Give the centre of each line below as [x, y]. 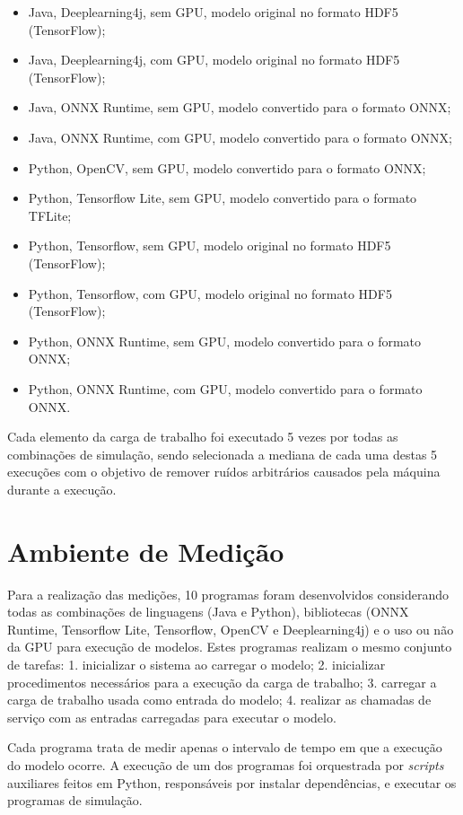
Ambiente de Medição [146, 551]
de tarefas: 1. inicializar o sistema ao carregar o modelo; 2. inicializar [197, 664]
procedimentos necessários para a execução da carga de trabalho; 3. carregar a [222, 682]
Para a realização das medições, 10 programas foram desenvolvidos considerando [228, 594]
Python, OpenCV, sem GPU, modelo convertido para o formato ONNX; [227, 167]
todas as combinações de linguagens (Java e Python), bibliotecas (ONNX [208, 612]
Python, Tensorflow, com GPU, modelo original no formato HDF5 [210, 293]
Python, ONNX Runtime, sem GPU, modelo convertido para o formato [225, 341]
